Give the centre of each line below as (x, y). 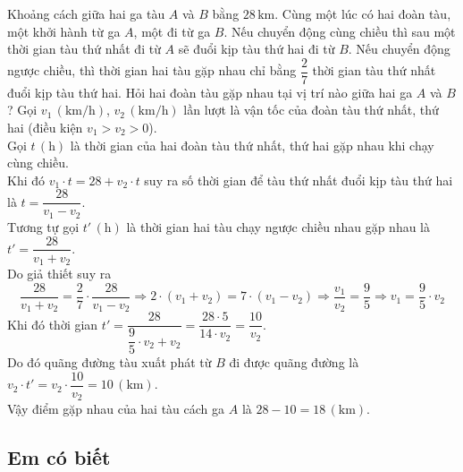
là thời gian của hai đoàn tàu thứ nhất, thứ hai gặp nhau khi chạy (252, 145)
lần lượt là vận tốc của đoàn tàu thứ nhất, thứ (311, 110)
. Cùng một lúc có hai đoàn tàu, (363, 13)
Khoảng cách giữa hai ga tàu (86, 13)
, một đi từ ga (172, 31)
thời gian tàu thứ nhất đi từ (84, 49)
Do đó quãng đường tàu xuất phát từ (109, 362)
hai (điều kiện (45, 128)
